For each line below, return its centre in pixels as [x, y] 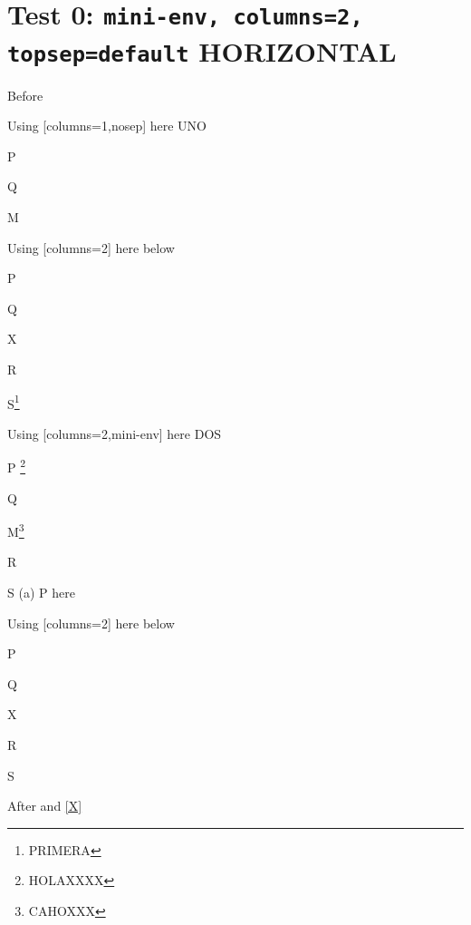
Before [25, 95]
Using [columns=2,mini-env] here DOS [115, 433]
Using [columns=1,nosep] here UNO [107, 126]
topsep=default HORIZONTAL [202, 50]
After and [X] [45, 806]
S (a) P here [41, 593]
